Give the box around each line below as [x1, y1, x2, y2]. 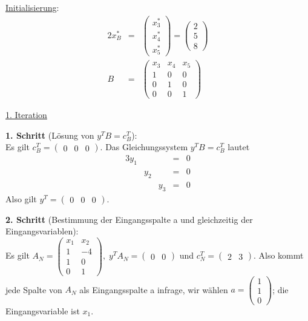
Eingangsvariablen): [5, 225, 79, 237]
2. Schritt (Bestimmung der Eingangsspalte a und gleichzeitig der [5, 213, 253, 225]
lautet [228, 141, 250, 153]
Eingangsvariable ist [5, 304, 80, 317]
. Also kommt [253, 249, 304, 262]
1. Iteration [5, 108, 47, 121]
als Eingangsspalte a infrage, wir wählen [79, 283, 228, 296]
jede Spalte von [5, 283, 62, 296]
